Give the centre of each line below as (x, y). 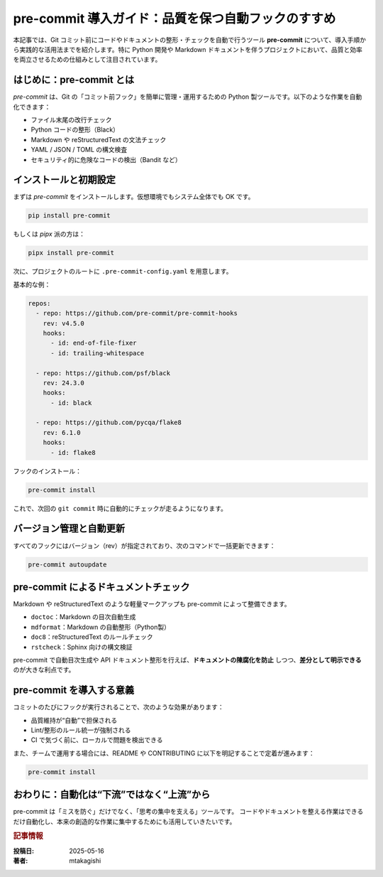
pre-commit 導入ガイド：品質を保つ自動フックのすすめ (174, 18)
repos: (39, 303)
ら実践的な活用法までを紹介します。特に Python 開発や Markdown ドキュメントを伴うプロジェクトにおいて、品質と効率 (188, 49)
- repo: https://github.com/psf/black (103, 373)
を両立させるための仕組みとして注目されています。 (87, 60)
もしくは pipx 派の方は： (49, 234)
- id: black (71, 403)
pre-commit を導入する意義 (74, 690)
